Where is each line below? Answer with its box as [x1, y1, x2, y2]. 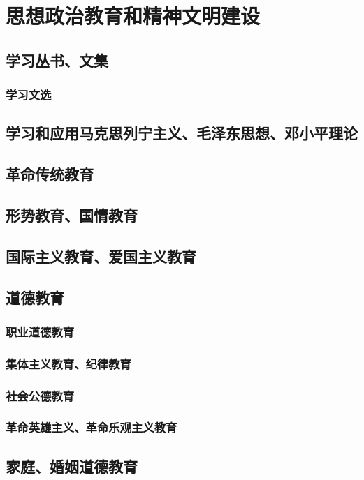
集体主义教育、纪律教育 [6, 354, 131, 372]
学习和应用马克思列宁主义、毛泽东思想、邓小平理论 [6, 122, 358, 144]
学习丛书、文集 [6, 49, 108, 70]
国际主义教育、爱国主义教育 [6, 245, 196, 267]
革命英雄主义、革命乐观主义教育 [6, 419, 177, 436]
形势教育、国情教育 [6, 204, 138, 225]
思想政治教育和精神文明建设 [6, 1, 261, 30]
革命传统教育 [6, 163, 94, 185]
